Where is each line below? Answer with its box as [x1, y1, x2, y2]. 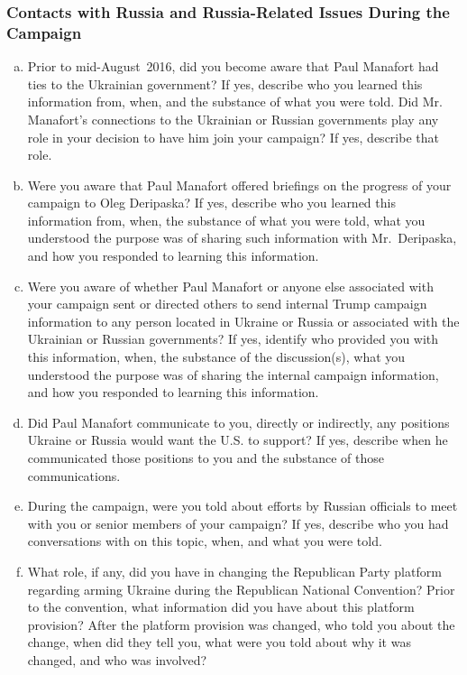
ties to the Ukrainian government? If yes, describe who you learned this [27, 74, 423, 93]
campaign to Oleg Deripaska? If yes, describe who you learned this [27, 193, 396, 212]
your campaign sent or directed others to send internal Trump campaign [27, 294, 427, 313]
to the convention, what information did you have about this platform [27, 597, 415, 616]
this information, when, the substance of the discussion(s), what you [27, 347, 406, 366]
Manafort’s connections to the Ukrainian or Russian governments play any [27, 109, 439, 128]
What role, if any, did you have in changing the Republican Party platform [27, 561, 442, 580]
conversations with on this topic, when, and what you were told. [27, 532, 382, 550]
